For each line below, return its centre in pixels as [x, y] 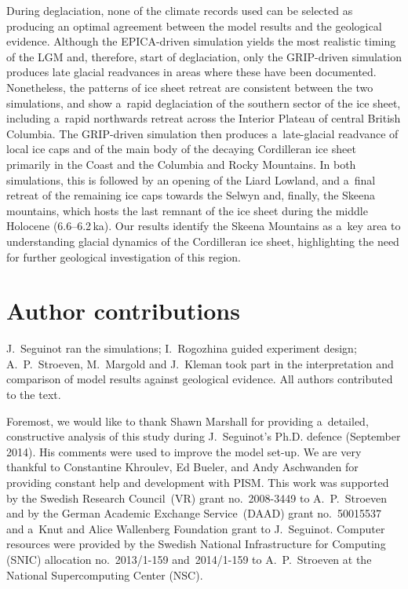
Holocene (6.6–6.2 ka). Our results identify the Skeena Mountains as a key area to [204, 226]
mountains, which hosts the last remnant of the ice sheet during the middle [187, 210]
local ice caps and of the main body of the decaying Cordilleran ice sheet [181, 149]
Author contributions [123, 311]
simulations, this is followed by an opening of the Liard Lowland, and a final [191, 179]
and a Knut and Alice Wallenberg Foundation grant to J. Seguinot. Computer [196, 528]
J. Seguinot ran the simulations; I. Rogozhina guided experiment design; [182, 348]
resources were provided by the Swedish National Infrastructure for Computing [196, 544]
